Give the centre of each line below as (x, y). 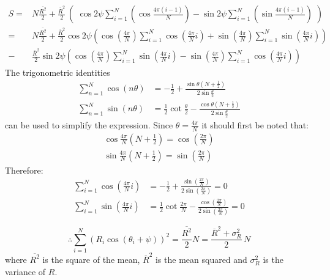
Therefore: (24, 170)
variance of (25, 271)
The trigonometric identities (58, 72)
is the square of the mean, (91, 259)
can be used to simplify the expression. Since (89, 124)
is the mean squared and (201, 259)
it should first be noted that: (255, 124)
